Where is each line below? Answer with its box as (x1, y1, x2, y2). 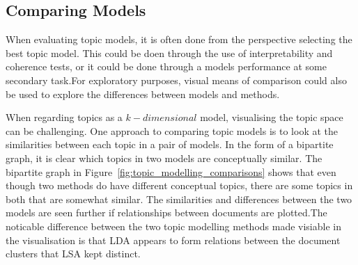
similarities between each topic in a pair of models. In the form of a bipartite (6, 137, 334, 152)
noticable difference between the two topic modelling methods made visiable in (6, 218, 341, 233)
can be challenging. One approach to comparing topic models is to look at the (6, 123, 338, 138)
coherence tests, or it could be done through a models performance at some (6, 59, 327, 74)
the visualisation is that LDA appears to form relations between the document (6, 232, 341, 247)
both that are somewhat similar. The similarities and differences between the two (6, 191, 352, 206)
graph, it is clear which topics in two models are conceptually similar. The (6, 150, 322, 165)
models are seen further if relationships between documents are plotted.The (6, 205, 327, 220)
